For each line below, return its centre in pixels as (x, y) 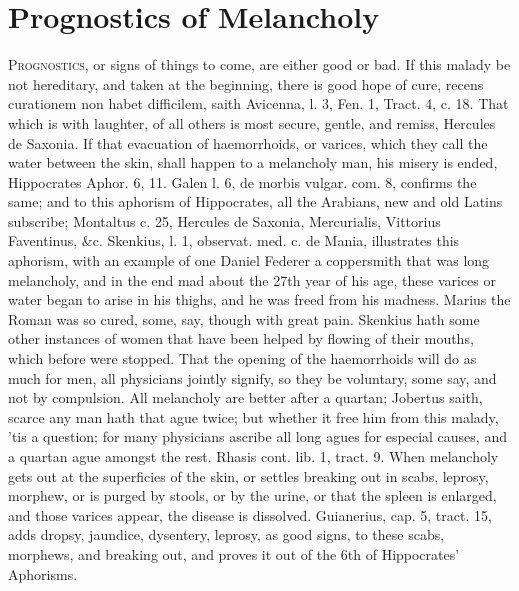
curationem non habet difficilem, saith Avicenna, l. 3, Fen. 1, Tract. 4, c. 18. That (258, 103)
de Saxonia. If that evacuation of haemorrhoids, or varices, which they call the (248, 142)
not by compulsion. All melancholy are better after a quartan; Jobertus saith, (245, 397)
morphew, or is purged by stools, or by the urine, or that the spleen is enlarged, (252, 495)
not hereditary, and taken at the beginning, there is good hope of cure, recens (246, 83)
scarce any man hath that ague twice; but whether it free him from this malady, (253, 416)
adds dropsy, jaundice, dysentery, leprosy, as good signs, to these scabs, (226, 534)
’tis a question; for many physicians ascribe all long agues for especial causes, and (257, 436)
